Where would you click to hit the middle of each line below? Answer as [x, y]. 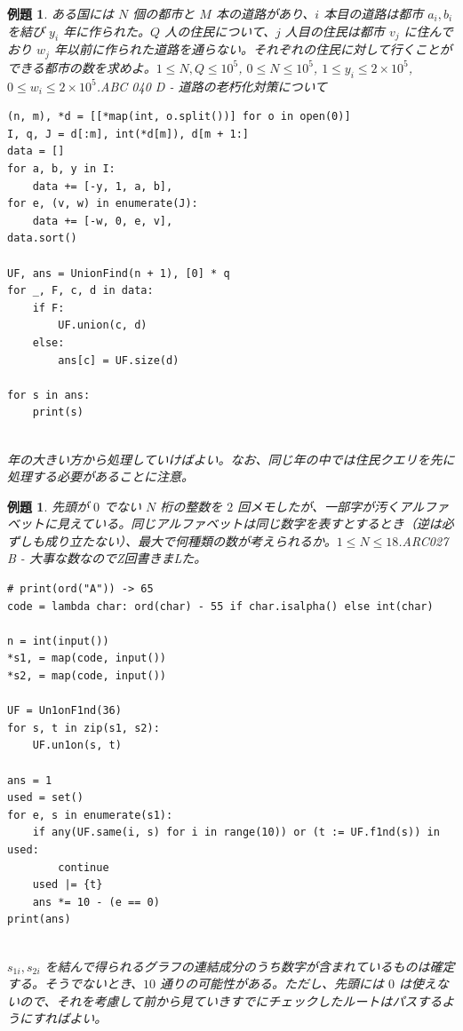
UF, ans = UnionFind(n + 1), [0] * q [119, 273]
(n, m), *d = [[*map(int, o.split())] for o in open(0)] [179, 117]
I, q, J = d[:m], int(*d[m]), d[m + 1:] [128, 134]
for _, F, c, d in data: [80, 291]
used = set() [45, 798]
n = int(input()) [58, 641]
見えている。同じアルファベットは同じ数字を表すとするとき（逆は [249, 523]
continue [84, 867]
